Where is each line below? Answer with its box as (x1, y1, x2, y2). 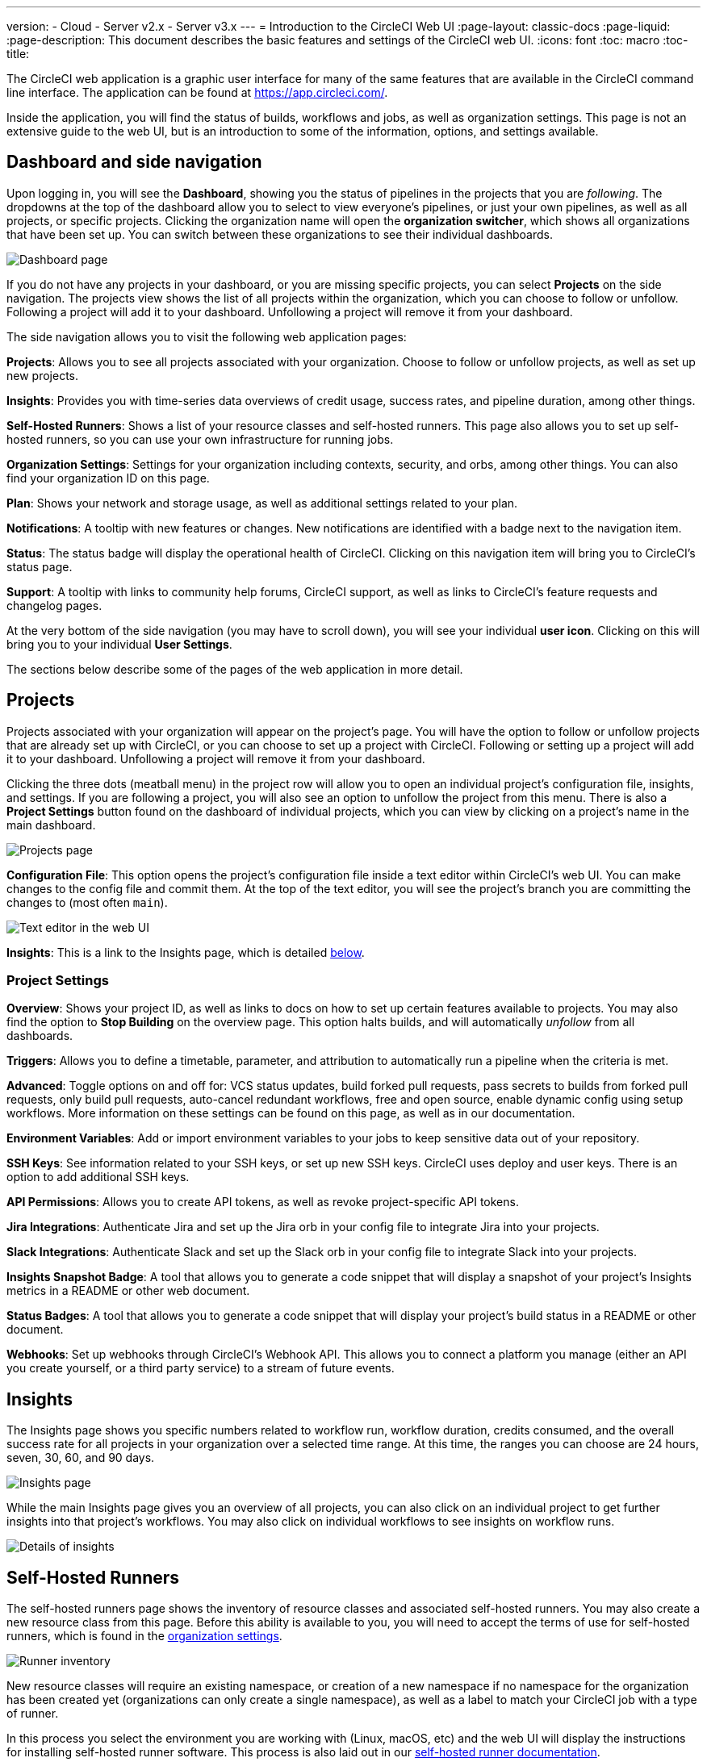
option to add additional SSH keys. (6, 1170, 190, 1184)
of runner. (6, 1706, 59, 1721)
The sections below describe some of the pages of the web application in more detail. (6, 662, 463, 676)
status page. (6, 559, 73, 574)
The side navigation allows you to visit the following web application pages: (6, 329, 407, 344)
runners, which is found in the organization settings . (6, 1629, 282, 1643)
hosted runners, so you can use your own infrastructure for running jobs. (6, 432, 394, 446)
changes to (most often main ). (6, 895, 168, 909)
